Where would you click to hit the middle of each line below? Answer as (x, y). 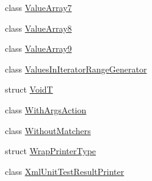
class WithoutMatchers (48, 130)
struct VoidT (29, 89)
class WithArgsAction (46, 109)
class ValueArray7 (38, 7)
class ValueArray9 (38, 48)
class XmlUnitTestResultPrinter (65, 171)
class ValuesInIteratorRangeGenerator (76, 69)
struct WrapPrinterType (51, 151)
